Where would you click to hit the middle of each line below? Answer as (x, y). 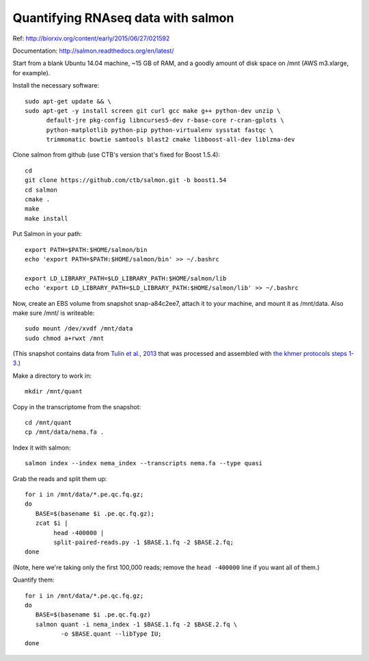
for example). (31, 73)
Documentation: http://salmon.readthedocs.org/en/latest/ (93, 51)
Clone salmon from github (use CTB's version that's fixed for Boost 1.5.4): (116, 155)
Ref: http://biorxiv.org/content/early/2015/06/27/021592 (91, 38)
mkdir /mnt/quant (54, 391)
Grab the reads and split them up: (60, 478)
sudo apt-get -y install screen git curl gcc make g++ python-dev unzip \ (153, 111)
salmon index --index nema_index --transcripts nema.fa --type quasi (144, 463)
